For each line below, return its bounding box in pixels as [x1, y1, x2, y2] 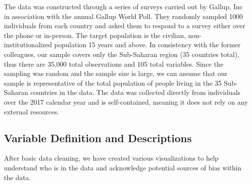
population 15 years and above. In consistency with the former [54, 39, 241, 50]
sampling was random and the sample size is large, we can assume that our [4, 68, 228, 78]
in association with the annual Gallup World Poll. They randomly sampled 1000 [4, 11, 243, 21]
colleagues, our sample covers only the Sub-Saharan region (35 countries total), [4, 49, 239, 59]
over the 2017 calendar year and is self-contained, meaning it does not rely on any [4, 96, 248, 107]
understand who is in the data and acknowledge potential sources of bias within [4, 162, 242, 172]
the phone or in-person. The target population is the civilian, [4, 30, 186, 40]
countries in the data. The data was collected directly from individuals [30, 87, 241, 97]
